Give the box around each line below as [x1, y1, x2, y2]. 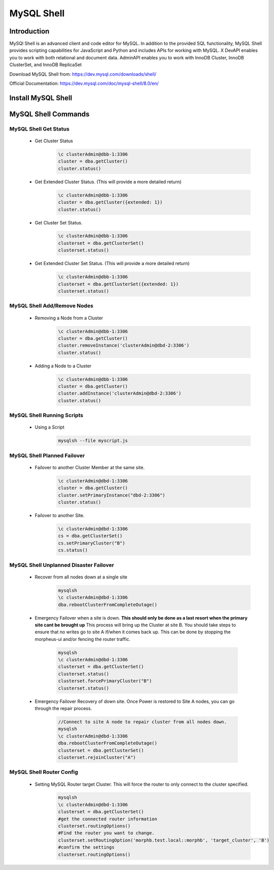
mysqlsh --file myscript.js [58, 438, 128, 444]
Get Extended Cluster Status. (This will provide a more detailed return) [35, 178, 182, 185]
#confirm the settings [58, 845, 115, 850]
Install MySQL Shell [9, 93, 73, 102]
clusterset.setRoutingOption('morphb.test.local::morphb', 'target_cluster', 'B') [58, 837, 270, 843]
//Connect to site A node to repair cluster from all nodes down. [58, 719, 227, 725]
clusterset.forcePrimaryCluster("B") [58, 678, 152, 684]
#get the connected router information [58, 816, 157, 822]
